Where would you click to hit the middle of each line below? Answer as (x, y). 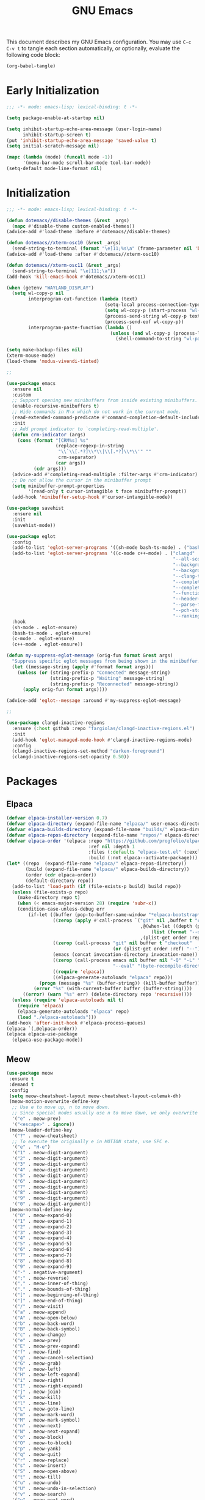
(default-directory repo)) (60, 881)
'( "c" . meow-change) (39, 1335)
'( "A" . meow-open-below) (45, 1318)
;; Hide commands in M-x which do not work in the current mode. (97, 412)
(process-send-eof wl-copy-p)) (144, 322)
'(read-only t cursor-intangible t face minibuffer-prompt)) (108, 491)
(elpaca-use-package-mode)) (48, 1040)
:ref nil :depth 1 (112, 846)
